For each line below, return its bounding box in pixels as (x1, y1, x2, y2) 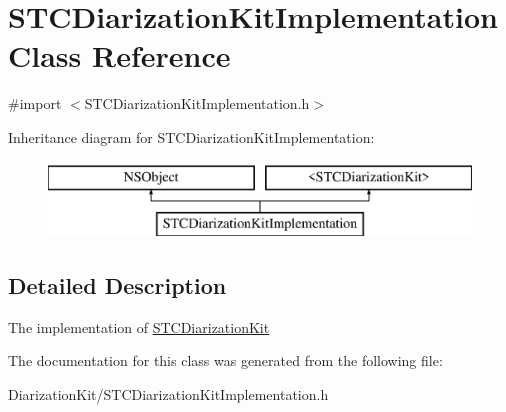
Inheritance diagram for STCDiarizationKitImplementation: (8, 126, 375, 147)
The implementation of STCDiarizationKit (8, 316, 270, 337)
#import (8, 93, 62, 114)
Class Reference (8, 35, 231, 76)
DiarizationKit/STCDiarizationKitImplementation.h (8, 384, 329, 405)
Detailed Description (8, 270, 227, 301)
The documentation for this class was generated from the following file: (8, 350, 443, 371)
